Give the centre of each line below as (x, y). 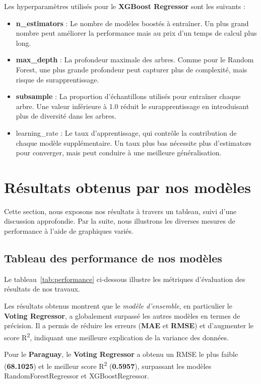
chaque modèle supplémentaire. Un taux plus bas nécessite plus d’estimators (134, 142)
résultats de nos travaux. (42, 289)
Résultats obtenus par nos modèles (128, 187)
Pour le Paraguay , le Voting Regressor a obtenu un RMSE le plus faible (121, 354)
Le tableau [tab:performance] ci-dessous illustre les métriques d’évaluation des (125, 279)
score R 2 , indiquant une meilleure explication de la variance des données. (116, 336)
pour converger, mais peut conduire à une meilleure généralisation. (119, 153)
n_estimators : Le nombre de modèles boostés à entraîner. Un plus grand (132, 23)
